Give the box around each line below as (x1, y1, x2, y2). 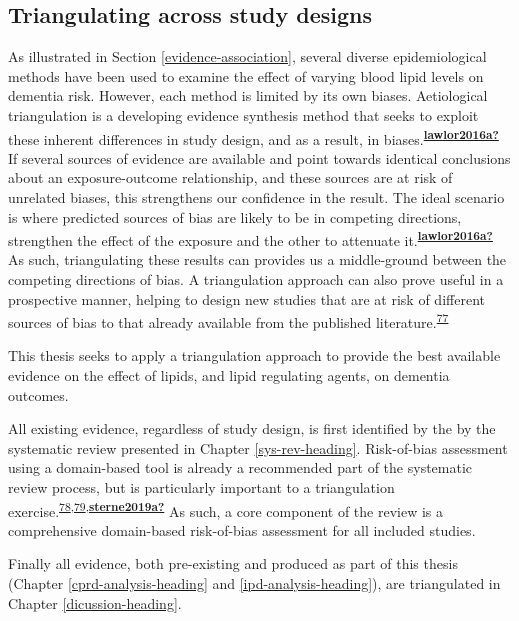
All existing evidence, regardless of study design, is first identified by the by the (8, 418, 496, 439)
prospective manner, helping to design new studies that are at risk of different (8, 288, 485, 309)
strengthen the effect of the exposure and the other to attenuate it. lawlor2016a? (8, 227, 493, 250)
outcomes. (8, 384, 69, 405)
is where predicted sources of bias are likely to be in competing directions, (8, 206, 462, 227)
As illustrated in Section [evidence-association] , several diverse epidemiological (8, 46, 487, 67)
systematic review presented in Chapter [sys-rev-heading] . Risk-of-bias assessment (8, 437, 508, 458)
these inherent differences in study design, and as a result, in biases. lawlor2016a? (8, 125, 499, 149)
